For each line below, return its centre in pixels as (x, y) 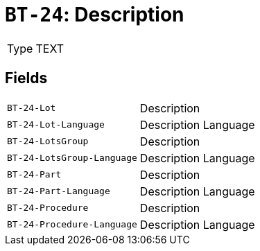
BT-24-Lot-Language (56, 125)
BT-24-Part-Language (59, 191)
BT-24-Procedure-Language (72, 225)
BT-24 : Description (95, 15)
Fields (26, 78)
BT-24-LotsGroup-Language (72, 158)
